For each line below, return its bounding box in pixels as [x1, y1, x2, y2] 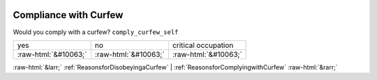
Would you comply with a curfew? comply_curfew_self [13, 28, 179, 36]
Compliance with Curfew [13, 9, 124, 21]
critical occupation [172, 40, 234, 50]
